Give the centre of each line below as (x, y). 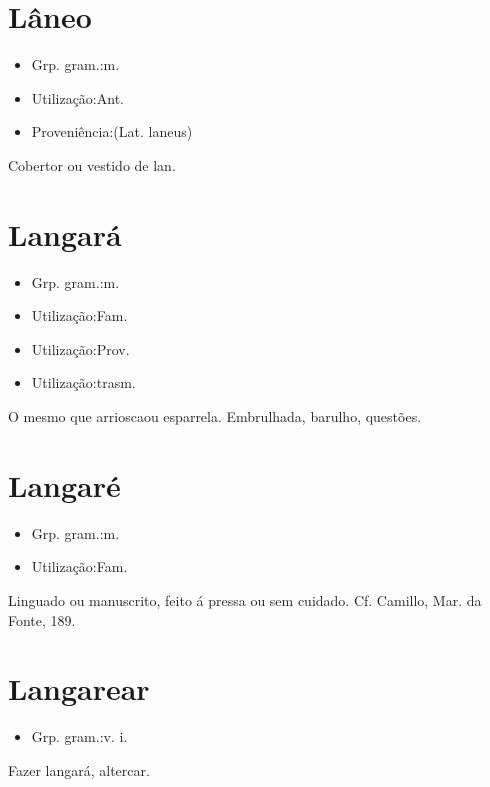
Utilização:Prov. (80, 348)
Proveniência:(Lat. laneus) (112, 131)
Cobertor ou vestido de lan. (92, 164)
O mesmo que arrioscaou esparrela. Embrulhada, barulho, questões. (215, 416)
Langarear (79, 688)
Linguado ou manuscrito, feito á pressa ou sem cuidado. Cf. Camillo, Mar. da (245, 599)
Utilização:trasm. (83, 382)
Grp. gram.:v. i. (79, 736)
